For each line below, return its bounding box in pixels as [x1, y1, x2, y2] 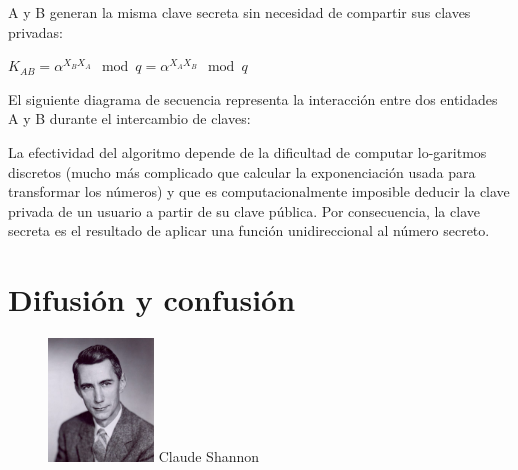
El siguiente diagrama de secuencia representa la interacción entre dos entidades [8, 88, 498, 109]
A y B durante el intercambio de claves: [8, 108, 251, 129]
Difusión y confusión [8, 279, 296, 320]
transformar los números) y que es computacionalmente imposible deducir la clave [8, 181, 510, 202]
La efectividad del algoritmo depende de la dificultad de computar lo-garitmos [8, 141, 487, 162]
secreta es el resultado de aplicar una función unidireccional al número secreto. [8, 220, 490, 241]
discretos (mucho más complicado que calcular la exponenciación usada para [8, 161, 476, 182]
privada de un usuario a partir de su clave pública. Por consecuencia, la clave [8, 200, 480, 221]
